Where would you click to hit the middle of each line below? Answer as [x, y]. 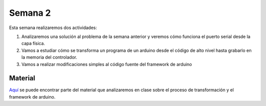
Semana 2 [30, 13]
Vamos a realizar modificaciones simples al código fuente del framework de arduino [107, 64]
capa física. [33, 43]
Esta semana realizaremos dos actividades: [53, 28]
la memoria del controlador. [49, 57]
